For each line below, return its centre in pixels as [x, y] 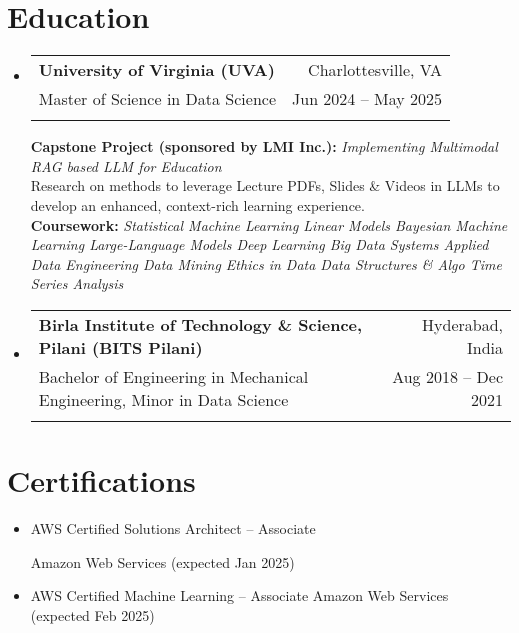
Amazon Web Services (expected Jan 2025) [162, 561]
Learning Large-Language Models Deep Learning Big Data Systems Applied [259, 244]
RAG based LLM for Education [126, 165]
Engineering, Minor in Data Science [163, 399]
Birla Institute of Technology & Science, [200, 324]
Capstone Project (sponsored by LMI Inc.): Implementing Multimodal [264, 146]
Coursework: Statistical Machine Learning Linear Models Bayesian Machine [269, 224]
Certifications [101, 480]
